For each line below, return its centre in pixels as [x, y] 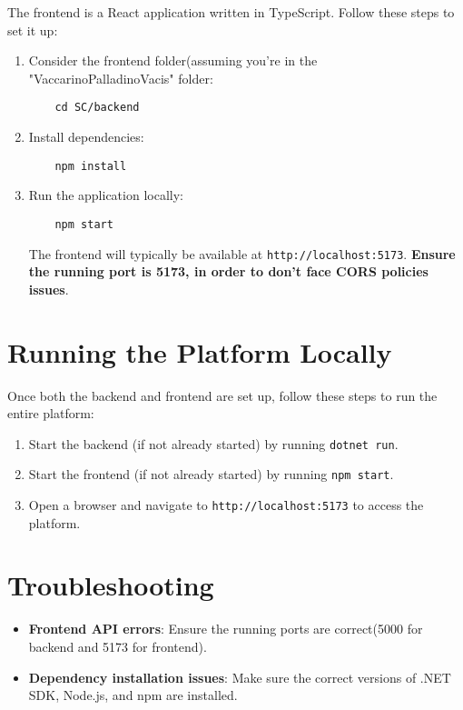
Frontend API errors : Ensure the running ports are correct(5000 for [226, 629]
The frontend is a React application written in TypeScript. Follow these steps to [231, 12]
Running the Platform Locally [200, 351]
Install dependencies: [86, 137]
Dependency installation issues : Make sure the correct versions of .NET [240, 677]
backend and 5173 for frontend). [118, 646]
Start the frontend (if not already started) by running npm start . [211, 474]
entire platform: [51, 413]
